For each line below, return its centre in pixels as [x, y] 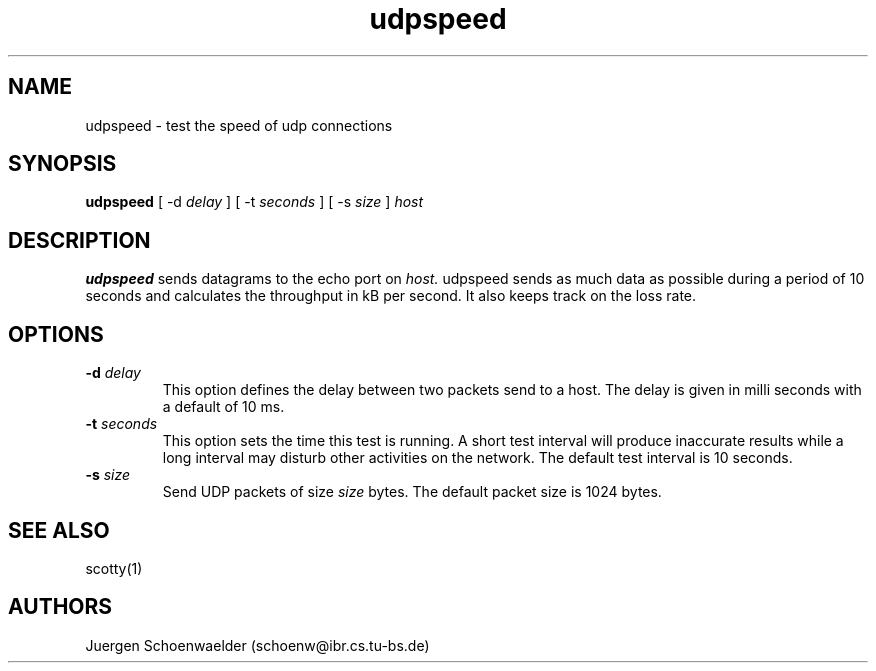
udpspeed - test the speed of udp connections [239, 125]
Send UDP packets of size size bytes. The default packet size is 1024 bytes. [412, 492]
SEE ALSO [59, 530]
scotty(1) [114, 568]
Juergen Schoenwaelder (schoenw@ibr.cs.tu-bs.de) [257, 645]
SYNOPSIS [62, 164]
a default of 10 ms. [223, 407]
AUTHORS [60, 607]
